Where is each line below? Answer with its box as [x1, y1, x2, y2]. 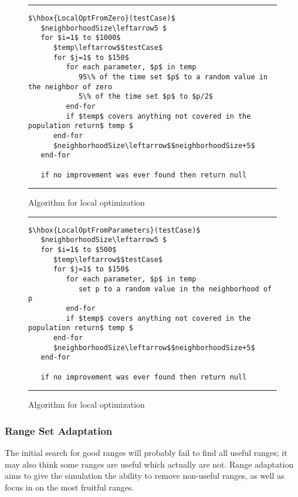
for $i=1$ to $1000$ [40, 33, 121, 42]
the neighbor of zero [28, 82, 113, 91]
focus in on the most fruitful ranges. [5, 481, 134, 493]
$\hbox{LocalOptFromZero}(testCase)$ [28, 14, 175, 22]
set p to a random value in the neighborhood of [78, 284, 272, 293]
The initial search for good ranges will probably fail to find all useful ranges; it [5, 446, 287, 459]
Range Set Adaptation [5, 423, 113, 438]
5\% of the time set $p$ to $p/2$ [78, 92, 213, 101]
